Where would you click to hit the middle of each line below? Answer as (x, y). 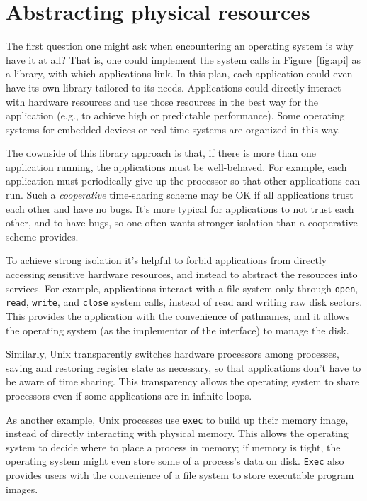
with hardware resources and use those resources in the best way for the (162, 101)
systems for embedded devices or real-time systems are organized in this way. (173, 129)
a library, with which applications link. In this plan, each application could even (179, 73)
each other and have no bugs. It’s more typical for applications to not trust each (180, 208)
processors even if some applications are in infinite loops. (129, 395)
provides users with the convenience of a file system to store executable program (180, 475)
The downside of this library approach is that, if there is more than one (161, 153)
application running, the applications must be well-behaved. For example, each (176, 166)
